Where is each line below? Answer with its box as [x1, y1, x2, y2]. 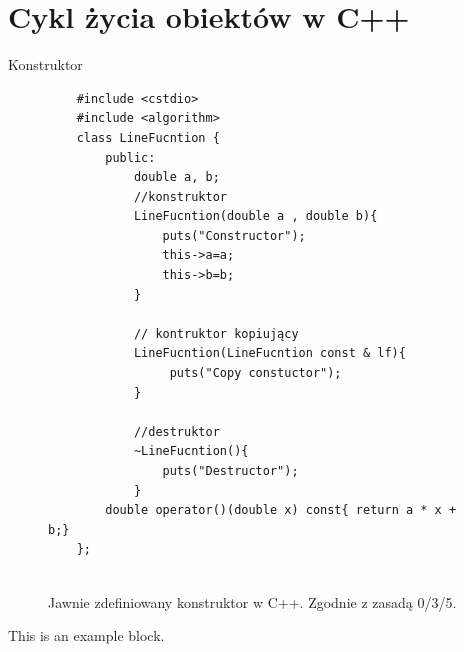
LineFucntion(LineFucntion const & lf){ [133, 346, 406, 361]
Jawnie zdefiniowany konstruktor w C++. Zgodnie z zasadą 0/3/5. [48, 591, 457, 612]
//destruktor [133, 424, 220, 439]
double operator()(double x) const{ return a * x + [105, 503, 457, 518]
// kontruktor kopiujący [133, 326, 299, 341]
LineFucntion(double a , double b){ [133, 209, 378, 224]
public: [105, 150, 156, 165]
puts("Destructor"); [162, 464, 299, 478]
